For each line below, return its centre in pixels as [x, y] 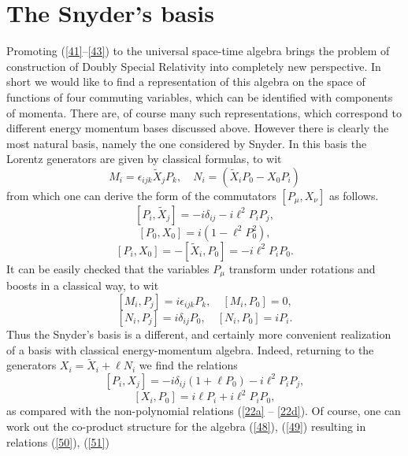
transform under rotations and [302, 268]
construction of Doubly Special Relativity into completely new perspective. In [194, 66]
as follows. [354, 195]
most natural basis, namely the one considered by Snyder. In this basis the [187, 143]
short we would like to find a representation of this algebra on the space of [186, 82]
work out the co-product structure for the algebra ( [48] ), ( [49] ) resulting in [186, 426]
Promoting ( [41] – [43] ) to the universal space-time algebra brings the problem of [198, 51]
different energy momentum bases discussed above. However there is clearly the [198, 128]
